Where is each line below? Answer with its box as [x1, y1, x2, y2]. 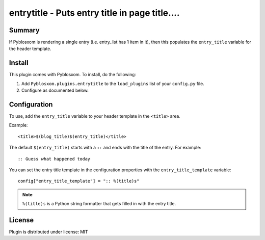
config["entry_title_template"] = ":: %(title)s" [18, 178, 140, 184]
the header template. [9, 46, 52, 52]
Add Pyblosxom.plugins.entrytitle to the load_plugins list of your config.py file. [21, 80, 205, 86]
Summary [9, 26, 40, 34]
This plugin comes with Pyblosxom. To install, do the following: [9, 72, 136, 78]
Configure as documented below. [21, 87, 89, 93]
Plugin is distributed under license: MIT [9, 229, 88, 235]
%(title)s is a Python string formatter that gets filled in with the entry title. [22, 201, 176, 207]
